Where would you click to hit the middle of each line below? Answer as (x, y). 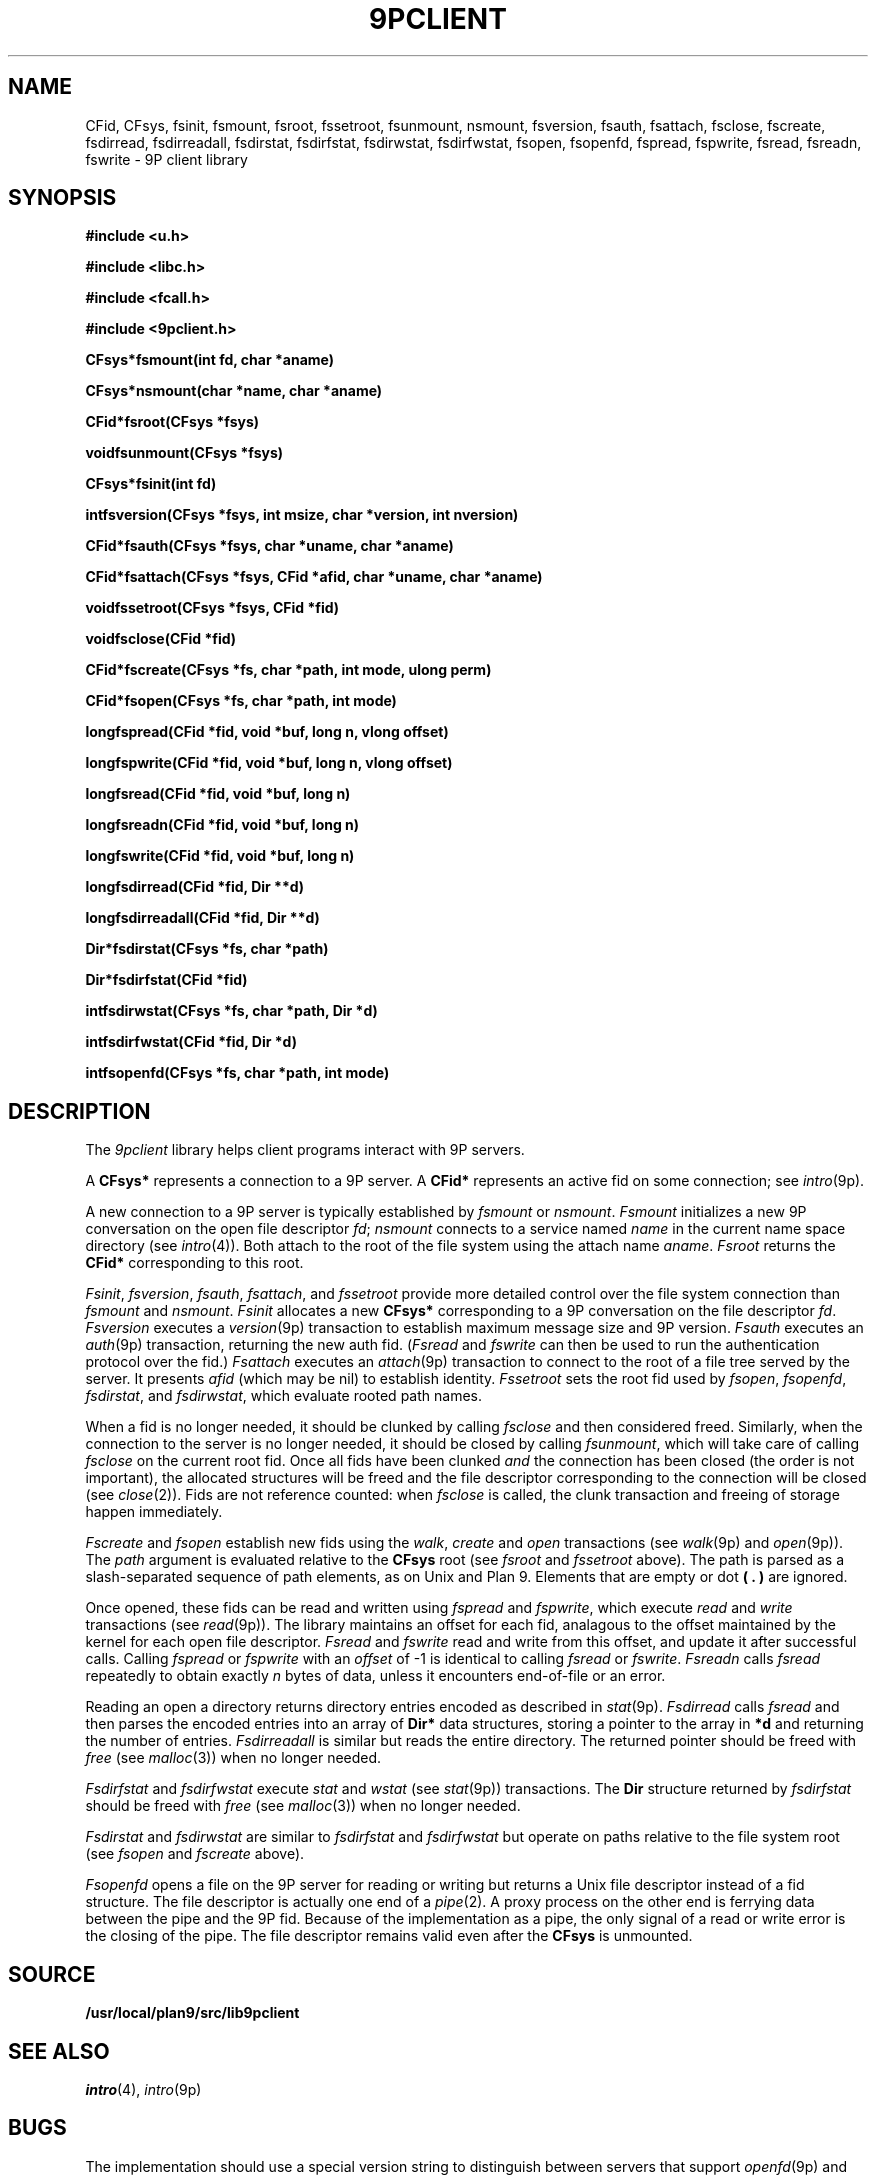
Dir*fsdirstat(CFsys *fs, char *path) (207, 949)
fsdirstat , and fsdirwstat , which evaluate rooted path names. (283, 1396)
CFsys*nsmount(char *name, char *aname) (234, 391)
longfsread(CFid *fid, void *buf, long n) (218, 794)
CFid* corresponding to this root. (194, 1263)
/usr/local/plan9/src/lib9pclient (192, 2013)
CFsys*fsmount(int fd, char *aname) (209, 360)
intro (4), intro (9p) (143, 2089)
